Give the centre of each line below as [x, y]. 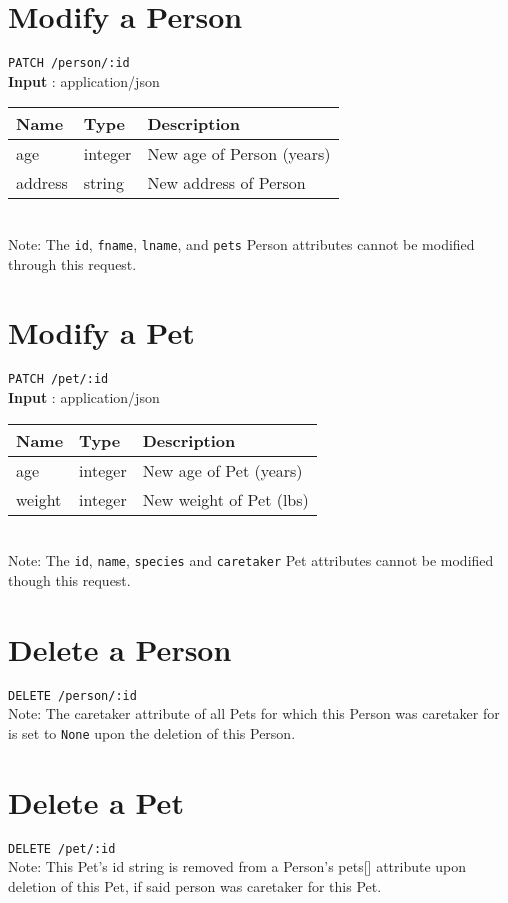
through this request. [72, 263]
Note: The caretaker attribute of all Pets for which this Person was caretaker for [254, 713]
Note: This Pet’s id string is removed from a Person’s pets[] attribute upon [237, 866]
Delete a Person [120, 648]
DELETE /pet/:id [62, 848]
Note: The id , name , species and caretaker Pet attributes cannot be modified [251, 560]
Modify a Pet [101, 332]
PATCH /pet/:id [58, 379]
